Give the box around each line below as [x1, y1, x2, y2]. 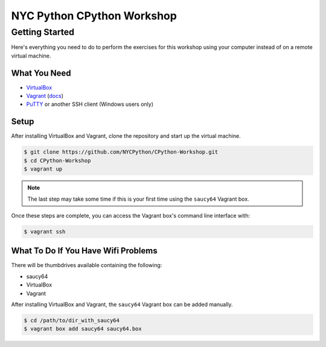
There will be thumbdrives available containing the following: [11, 262, 162, 269]
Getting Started [11, 27, 75, 37]
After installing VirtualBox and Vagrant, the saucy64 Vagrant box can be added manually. [11, 300, 233, 308]
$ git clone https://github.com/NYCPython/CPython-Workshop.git [24, 149, 219, 155]
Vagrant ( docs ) [26, 92, 63, 100]
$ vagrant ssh [24, 228, 66, 235]
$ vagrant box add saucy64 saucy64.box [24, 325, 142, 332]
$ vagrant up [24, 166, 63, 172]
